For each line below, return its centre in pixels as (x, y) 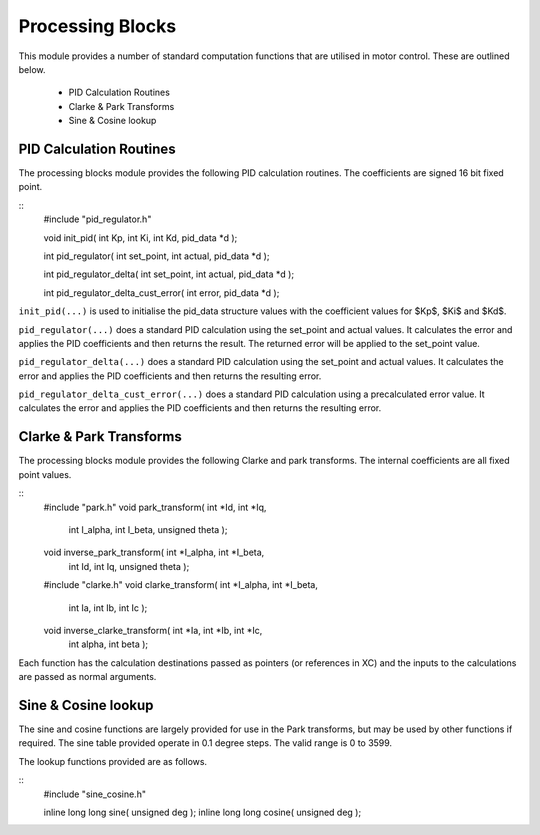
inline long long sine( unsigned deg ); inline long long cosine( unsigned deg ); (202, 812)
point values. (45, 474)
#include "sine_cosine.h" (95, 794)
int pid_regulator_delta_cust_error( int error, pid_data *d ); (161, 292)
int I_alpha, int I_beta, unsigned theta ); (148, 529)
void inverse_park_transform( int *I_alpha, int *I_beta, (154, 552)
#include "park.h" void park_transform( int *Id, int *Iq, (155, 507)
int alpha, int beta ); (108, 644)
